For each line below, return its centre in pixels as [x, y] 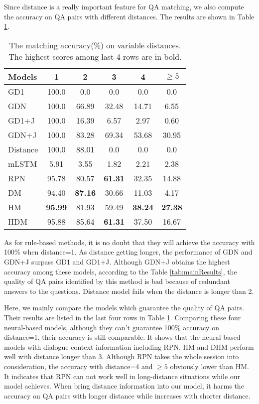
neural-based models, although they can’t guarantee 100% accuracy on [112, 327]
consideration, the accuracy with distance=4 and [78, 366]
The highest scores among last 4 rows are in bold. [95, 56]
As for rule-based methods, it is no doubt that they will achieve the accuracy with [129, 242]
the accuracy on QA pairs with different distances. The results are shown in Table [129, 16]
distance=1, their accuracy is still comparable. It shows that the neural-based [122, 337]
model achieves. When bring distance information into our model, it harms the [124, 386]
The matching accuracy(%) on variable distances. [95, 45]
